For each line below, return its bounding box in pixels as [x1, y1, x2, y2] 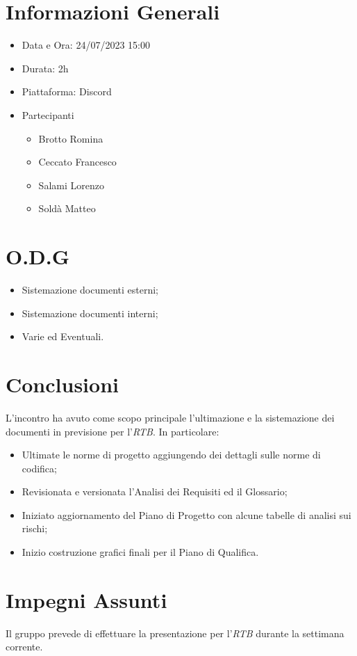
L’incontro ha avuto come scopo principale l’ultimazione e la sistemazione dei [6, 410, 335, 424]
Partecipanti [22, 107, 74, 122]
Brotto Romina [38, 131, 103, 145]
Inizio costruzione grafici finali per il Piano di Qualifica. [22, 545, 259, 559]
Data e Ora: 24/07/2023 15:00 [22, 38, 150, 52]
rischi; [22, 521, 48, 536]
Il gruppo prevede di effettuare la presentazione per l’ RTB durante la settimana [6, 625, 344, 640]
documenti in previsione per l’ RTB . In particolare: [6, 424, 219, 438]
